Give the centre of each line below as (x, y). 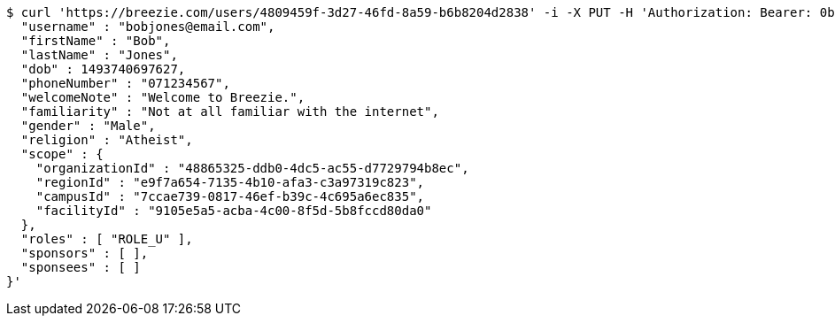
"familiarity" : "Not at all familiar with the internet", (230, 112)
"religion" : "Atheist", (107, 140)
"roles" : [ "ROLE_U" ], (107, 239)
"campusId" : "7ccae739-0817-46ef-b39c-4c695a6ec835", (230, 196)
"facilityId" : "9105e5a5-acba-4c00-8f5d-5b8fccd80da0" (234, 211)
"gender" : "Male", (88, 126)
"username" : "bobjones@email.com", (148, 27)
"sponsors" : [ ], (85, 253)
